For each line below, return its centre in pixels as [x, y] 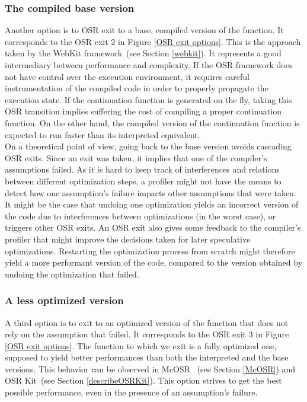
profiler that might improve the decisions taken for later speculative [128, 239]
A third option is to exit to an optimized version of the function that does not [147, 322]
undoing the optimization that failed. [72, 274]
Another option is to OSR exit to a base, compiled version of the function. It [144, 30]
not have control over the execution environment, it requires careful [127, 76]
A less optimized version [64, 300]
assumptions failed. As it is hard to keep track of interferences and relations [142, 169]
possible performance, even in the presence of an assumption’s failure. [131, 392]
